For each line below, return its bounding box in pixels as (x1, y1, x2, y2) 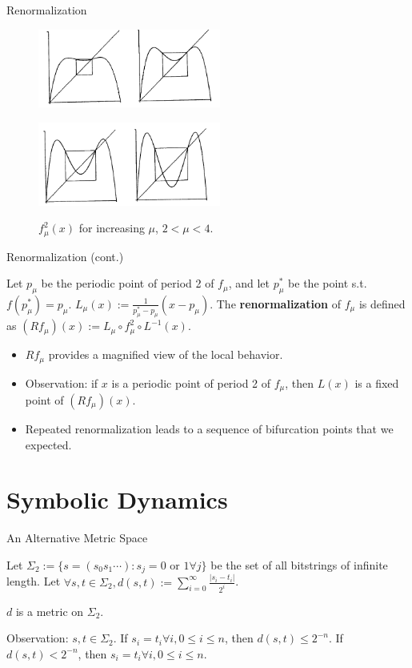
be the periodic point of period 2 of (41, 275, 214, 292)
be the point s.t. (288, 275, 367, 292)
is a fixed (354, 374, 399, 391)
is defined (358, 295, 406, 312)
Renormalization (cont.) (6, 247, 124, 264)
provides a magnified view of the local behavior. (48, 346, 283, 363)
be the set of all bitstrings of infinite (210, 556, 388, 573)
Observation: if (25, 374, 98, 391)
